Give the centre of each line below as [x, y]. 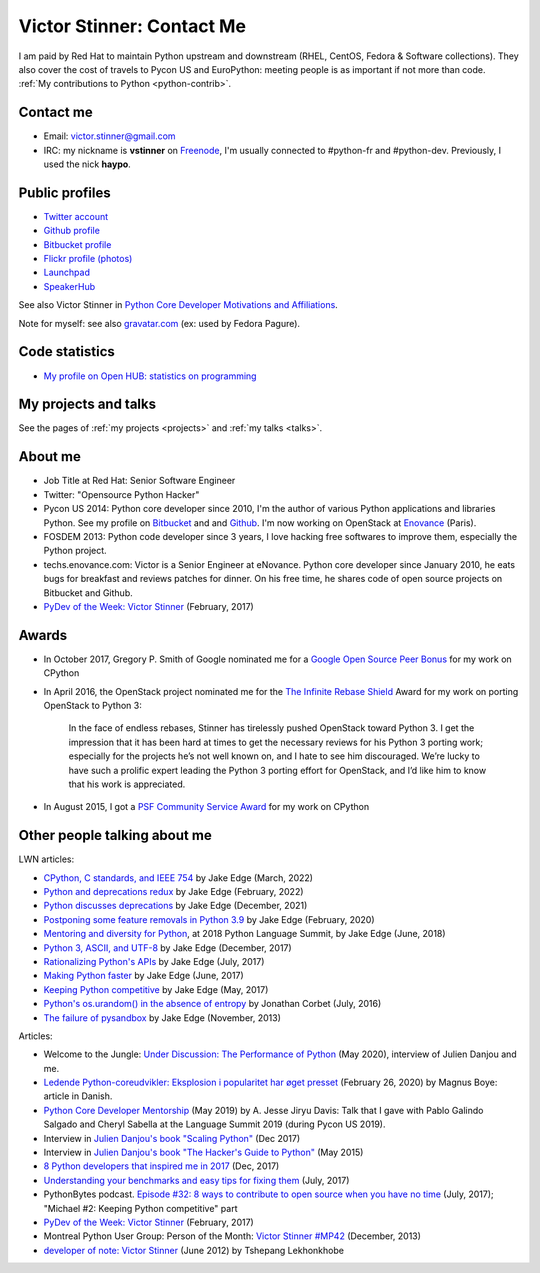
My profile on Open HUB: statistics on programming [150, 376]
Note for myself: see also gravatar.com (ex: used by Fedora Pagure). [159, 323]
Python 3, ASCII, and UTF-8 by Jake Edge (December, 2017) [167, 947]
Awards [43, 635]
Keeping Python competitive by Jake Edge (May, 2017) [156, 989]
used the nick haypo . [87, 164]
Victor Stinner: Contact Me [132, 26]
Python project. [75, 551]
